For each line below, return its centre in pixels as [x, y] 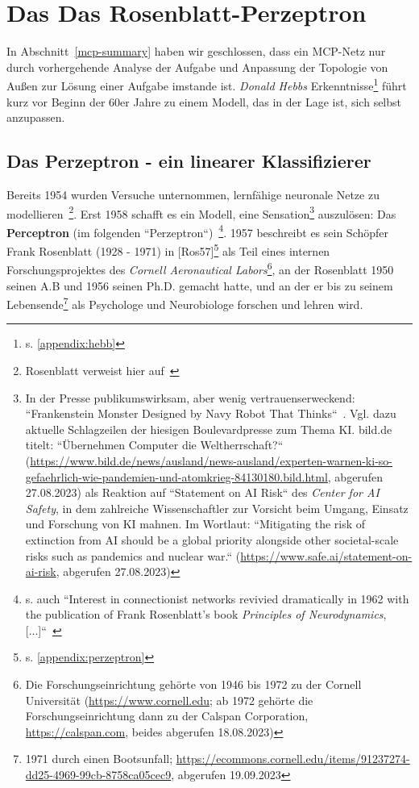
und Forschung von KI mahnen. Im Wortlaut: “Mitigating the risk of [195, 524]
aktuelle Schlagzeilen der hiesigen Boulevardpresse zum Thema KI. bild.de [209, 429]
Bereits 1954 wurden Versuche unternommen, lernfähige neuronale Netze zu [193, 194]
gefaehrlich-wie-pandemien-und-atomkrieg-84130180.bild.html [176, 476]
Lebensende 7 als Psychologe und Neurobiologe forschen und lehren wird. [185, 303]
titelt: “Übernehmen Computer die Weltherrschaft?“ [154, 445]
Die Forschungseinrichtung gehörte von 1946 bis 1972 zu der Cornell [193, 684]
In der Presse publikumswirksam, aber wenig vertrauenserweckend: [190, 397]
